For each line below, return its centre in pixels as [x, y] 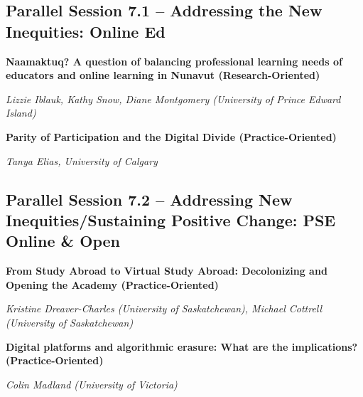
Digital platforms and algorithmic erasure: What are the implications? [182, 346]
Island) [21, 113]
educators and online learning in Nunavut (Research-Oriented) [163, 75]
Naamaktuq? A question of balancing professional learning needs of [174, 61]
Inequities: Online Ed [86, 31]
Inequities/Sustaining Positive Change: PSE [171, 219]
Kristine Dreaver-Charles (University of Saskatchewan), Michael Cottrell [164, 308]
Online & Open [63, 241]
